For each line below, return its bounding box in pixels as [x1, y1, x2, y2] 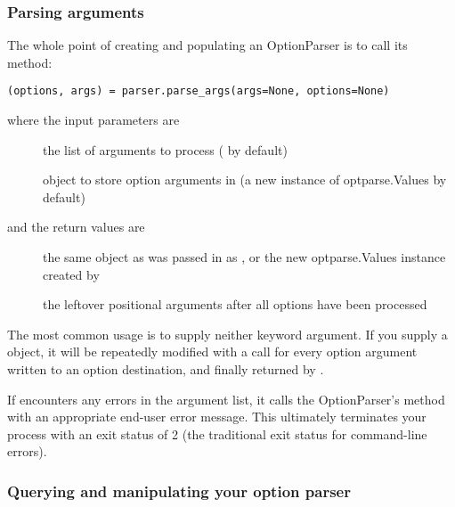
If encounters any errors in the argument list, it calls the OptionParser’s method [7, 389, 445, 408]
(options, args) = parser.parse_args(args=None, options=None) [7, 85, 390, 98]
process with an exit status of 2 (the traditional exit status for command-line [7, 424, 427, 443]
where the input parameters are [7, 110, 180, 129]
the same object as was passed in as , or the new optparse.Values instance [43, 248, 446, 266]
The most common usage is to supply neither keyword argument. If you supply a [7, 324, 448, 343]
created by [43, 265, 100, 283]
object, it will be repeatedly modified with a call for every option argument [7, 342, 418, 361]
